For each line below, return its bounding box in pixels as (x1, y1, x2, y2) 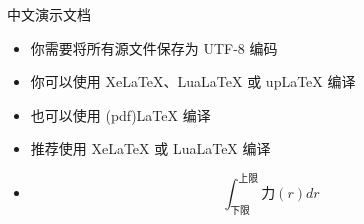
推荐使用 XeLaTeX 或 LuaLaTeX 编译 (30, 138, 271, 159)
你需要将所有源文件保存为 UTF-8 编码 (30, 37, 278, 58)
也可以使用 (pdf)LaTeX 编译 (30, 104, 211, 125)
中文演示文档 (7, 4, 91, 24)
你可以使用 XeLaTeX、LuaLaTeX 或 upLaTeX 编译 (30, 71, 356, 92)
